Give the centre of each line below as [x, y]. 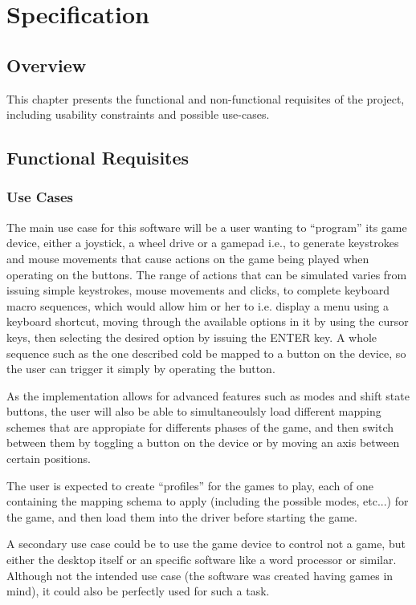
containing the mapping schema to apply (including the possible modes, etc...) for [208, 501]
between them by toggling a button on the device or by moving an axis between [203, 443]
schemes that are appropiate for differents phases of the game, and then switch [200, 426]
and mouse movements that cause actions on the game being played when [188, 258]
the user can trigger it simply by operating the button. [141, 369]
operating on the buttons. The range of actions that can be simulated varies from [207, 274]
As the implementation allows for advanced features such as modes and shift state [208, 395]
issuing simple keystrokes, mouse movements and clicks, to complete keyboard [198, 290]
